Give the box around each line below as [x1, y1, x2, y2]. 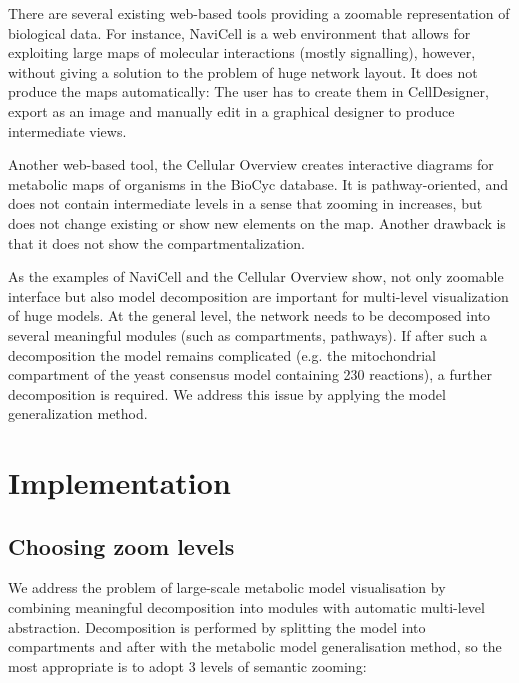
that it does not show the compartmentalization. [8, 232, 305, 253]
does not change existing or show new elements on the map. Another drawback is [8, 212, 506, 233]
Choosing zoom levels [8, 530, 235, 561]
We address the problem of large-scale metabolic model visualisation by [8, 577, 446, 598]
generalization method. [8, 403, 148, 424]
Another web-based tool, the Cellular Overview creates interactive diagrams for [8, 154, 494, 175]
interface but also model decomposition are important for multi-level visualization [8, 285, 509, 306]
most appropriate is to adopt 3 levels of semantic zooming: [8, 655, 367, 676]
